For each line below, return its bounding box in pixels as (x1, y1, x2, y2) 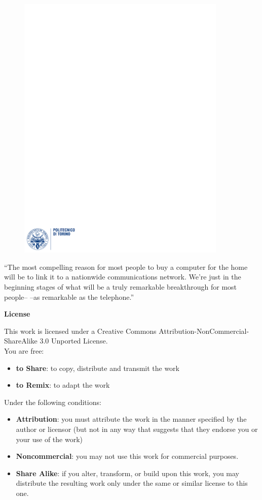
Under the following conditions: (4, 396, 101, 407)
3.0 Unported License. (40, 335, 108, 346)
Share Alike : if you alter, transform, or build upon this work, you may (16, 467, 239, 478)
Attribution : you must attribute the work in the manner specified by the (16, 414, 247, 424)
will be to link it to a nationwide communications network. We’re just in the (4, 271, 241, 282)
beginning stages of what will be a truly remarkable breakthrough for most (4, 282, 237, 292)
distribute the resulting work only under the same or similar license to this (16, 478, 248, 488)
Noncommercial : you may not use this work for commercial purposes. (16, 451, 239, 461)
